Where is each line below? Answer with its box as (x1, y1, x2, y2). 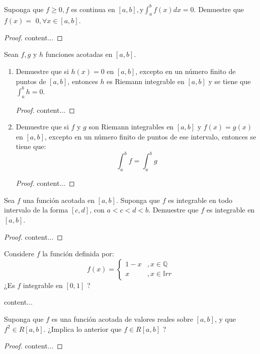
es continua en (71, 4, 115, 14)
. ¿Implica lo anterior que (43, 323, 122, 334)
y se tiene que (208, 76, 251, 86)
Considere (4, 248, 35, 259)
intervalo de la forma (4, 204, 68, 215)
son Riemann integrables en (89, 121, 174, 132)
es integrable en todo (168, 194, 232, 205)
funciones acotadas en (45, 49, 113, 59)
